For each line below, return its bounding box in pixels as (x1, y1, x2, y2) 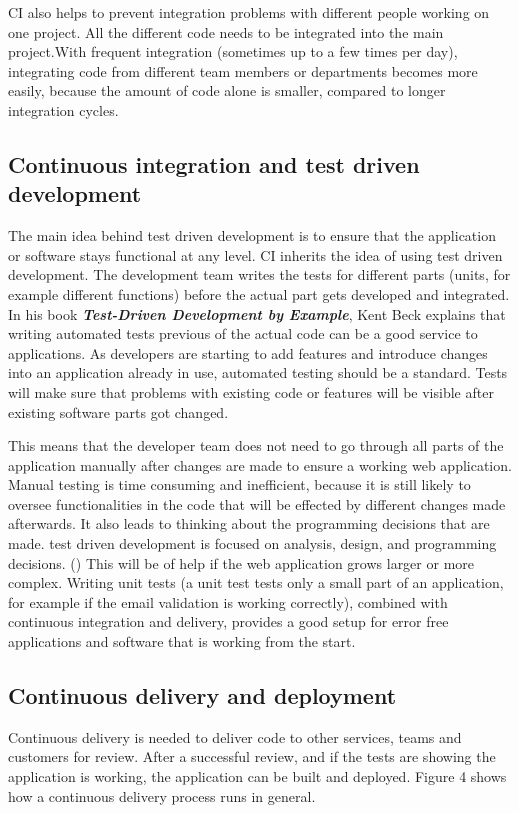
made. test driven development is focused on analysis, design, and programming (8, 533, 497, 554)
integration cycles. (8, 99, 119, 120)
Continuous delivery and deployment (8, 680, 397, 711)
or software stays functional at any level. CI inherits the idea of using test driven (8, 244, 503, 265)
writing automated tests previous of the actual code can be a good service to (8, 323, 478, 344)
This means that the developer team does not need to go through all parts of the (8, 435, 504, 456)
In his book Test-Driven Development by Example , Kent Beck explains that (8, 303, 506, 324)
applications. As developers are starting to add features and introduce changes (8, 342, 488, 363)
